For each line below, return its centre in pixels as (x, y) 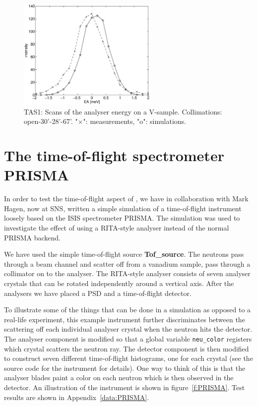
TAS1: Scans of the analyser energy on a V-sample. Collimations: (123, 111)
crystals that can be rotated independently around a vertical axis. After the (119, 283)
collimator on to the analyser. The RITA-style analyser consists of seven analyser (127, 273)
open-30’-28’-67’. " (51, 121)
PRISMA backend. (32, 237)
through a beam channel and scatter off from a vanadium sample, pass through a (127, 263)
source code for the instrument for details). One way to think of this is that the (125, 368)
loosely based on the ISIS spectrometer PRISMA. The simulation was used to (122, 218)
